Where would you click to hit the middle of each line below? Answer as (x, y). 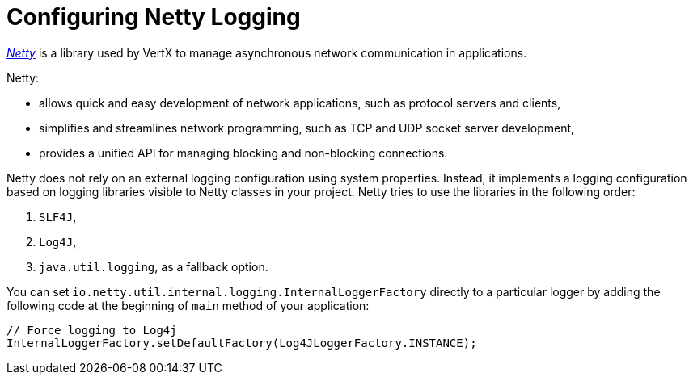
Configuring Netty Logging (154, 17)
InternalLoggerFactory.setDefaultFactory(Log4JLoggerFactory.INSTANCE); (242, 343)
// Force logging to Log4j (92, 330)
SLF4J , (58, 216)
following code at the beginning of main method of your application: (188, 305)
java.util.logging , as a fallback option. (154, 266)
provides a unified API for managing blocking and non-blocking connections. (243, 153)
